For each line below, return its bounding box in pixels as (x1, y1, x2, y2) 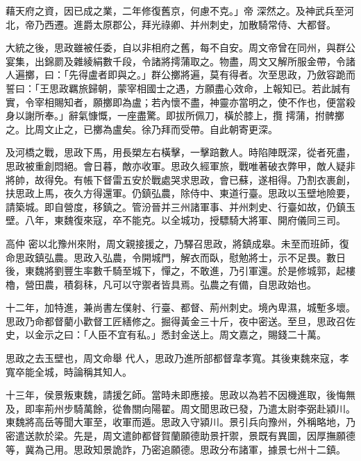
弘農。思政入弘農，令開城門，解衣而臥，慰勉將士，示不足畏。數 (44, 250, 336, 264)
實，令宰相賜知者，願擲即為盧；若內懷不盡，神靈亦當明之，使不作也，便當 (6, 94, 346, 109)
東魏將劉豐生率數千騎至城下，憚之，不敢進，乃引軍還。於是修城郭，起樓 (24, 263, 355, 278)
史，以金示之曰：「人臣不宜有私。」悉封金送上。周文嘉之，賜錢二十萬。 (6, 327, 326, 342)
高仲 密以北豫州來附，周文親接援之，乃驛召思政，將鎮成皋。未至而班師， (6, 236, 339, 250)
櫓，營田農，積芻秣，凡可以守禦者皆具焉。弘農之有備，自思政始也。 (6, 277, 317, 291)
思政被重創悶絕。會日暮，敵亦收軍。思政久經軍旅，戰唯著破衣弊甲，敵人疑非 (6, 158, 355, 173)
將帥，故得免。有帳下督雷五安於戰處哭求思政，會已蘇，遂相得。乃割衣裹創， (6, 172, 355, 186)
